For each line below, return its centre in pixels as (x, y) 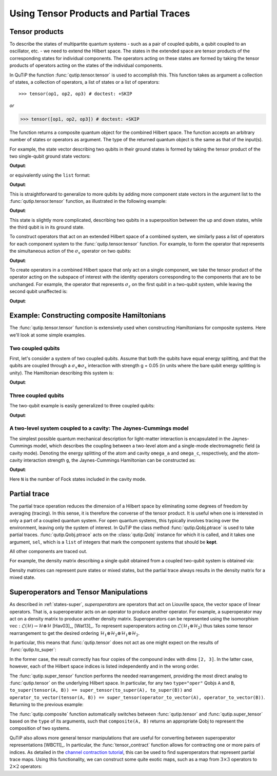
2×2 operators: (26, 766)
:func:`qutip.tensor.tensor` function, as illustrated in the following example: (88, 201)
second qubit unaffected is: (38, 291)
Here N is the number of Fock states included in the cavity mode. (78, 479)
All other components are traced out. (48, 552)
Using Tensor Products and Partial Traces (100, 13)
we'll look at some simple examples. (47, 335)
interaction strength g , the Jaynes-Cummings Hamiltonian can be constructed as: (110, 460)
